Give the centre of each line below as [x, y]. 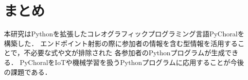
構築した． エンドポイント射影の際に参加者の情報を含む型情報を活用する [121, 43]
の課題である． [28, 72]
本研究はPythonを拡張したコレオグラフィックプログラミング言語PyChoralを [124, 34]
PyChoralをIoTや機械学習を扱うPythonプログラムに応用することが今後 [132, 62]
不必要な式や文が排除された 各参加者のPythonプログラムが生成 [124, 53]
